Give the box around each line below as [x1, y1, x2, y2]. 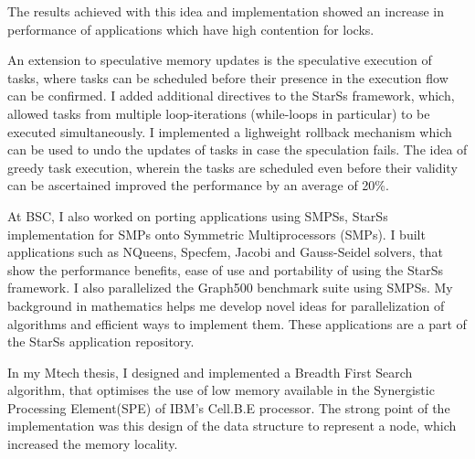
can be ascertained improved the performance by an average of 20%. [7, 176, 389, 195]
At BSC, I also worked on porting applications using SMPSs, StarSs [7, 206, 388, 225]
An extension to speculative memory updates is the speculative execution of [7, 50, 432, 69]
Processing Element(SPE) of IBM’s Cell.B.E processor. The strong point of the [7, 398, 450, 417]
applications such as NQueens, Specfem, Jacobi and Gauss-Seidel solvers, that [7, 242, 443, 262]
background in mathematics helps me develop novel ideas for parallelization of [7, 295, 445, 315]
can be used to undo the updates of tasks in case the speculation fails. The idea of [7, 140, 468, 159]
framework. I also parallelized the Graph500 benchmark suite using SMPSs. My [7, 278, 453, 297]
